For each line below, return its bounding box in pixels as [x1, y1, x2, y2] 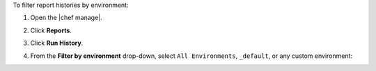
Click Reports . [30, 26, 72, 34]
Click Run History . [30, 39, 84, 48]
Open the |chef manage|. [30, 14, 102, 22]
